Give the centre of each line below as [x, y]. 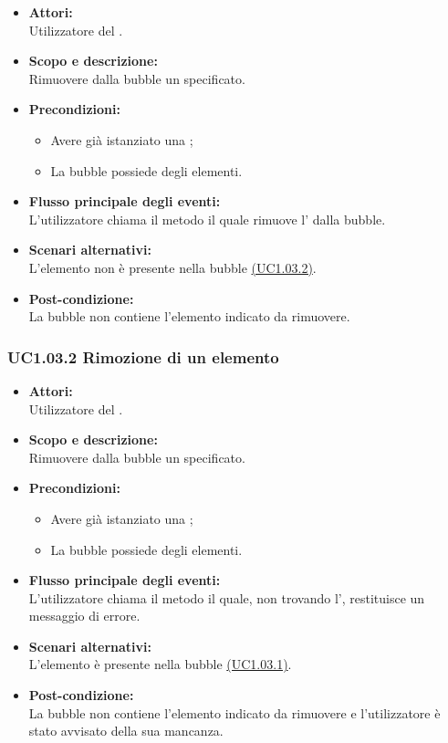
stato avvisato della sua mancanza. [126, 731]
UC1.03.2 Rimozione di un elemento [143, 356]
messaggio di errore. [84, 616]
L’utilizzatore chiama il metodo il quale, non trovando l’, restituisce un [227, 597]
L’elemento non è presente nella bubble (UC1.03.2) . [172, 267]
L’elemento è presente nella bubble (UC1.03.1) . [160, 664]
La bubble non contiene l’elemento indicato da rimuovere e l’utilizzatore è [234, 712]
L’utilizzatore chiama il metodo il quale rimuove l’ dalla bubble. [207, 219]
